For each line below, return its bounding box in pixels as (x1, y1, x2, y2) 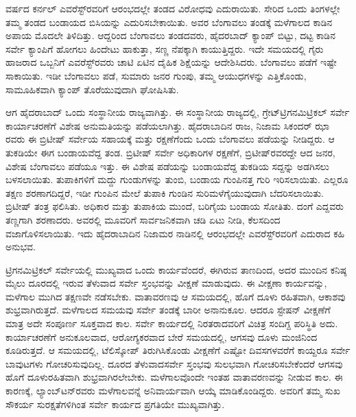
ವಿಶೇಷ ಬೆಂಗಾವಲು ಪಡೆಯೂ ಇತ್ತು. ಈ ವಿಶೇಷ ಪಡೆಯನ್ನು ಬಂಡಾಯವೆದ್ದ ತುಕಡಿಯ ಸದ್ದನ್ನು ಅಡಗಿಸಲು (5, 158, 329, 173)
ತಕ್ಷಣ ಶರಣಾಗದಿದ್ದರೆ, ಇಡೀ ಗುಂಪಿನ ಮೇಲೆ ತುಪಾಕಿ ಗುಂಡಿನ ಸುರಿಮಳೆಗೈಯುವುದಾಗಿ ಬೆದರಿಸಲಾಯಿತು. (5, 185, 324, 200)
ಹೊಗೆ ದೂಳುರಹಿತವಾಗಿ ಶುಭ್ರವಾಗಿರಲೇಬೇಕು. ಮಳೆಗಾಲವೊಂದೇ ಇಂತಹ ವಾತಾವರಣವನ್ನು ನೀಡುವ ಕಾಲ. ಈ (5, 370, 343, 384)
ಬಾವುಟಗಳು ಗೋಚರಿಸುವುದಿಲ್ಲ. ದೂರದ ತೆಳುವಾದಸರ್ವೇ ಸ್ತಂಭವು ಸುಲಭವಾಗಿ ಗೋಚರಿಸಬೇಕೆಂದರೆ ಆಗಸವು (5, 356, 343, 370)
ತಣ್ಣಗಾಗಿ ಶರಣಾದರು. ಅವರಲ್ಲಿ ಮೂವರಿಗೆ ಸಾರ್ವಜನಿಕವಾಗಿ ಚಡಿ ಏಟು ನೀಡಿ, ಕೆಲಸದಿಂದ (5, 212, 281, 226)
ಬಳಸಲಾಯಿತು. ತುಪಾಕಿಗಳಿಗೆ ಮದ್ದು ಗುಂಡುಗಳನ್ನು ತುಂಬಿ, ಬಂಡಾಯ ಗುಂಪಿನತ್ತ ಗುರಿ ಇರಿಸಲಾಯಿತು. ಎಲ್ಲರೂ (5, 172, 348, 187)
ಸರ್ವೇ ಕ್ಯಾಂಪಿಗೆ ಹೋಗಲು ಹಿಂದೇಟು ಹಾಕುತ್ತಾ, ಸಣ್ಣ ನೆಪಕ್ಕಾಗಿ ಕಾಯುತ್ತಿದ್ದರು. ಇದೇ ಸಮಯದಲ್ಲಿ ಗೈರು (5, 41, 324, 56)
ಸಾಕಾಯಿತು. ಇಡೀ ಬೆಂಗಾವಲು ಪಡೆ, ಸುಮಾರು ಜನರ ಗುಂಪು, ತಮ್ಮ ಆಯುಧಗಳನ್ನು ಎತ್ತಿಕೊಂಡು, (5, 68, 307, 82)
